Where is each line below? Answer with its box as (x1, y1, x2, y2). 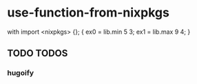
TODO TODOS (7, 48, 68, 59)
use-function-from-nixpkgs (7, 5, 170, 21)
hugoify (7, 68, 34, 78)
